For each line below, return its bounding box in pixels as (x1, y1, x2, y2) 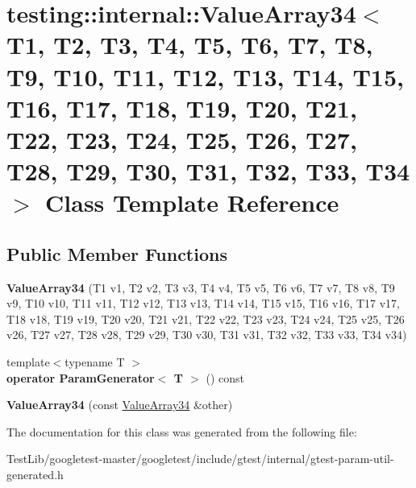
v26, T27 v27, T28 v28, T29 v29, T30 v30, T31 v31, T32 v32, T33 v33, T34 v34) (6, 326, 407, 343)
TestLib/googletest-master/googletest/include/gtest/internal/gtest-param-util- (6, 450, 394, 467)
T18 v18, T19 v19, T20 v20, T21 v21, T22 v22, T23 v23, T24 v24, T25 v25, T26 (6, 310, 405, 327)
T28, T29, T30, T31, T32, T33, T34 (6, 155, 410, 188)
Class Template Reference (45, 186, 339, 219)
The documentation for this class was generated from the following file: (6, 423, 357, 440)
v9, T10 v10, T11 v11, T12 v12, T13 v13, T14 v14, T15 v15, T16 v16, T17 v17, (6, 295, 401, 312)
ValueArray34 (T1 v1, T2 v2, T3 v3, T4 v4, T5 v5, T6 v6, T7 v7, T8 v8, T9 (6, 279, 395, 296)
